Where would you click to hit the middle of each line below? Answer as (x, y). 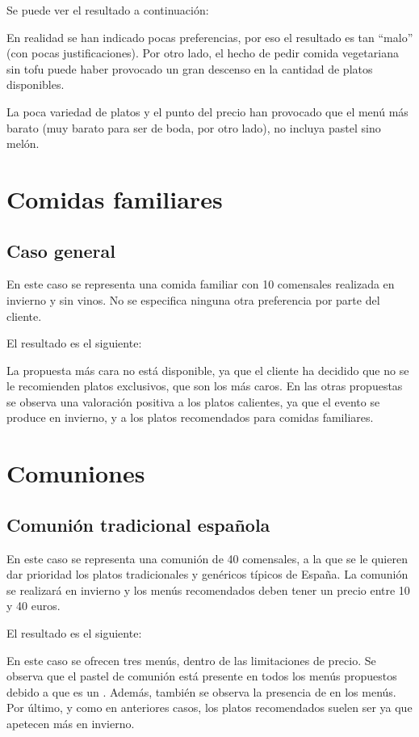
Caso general (61, 250)
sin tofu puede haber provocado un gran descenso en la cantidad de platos (190, 68)
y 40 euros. (34, 606)
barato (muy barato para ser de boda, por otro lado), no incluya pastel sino (194, 127)
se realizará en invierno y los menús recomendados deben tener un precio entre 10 (208, 590)
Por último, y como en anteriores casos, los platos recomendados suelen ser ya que (209, 708)
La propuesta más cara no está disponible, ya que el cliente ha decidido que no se (208, 370)
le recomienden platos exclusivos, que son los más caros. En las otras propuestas (205, 386)
